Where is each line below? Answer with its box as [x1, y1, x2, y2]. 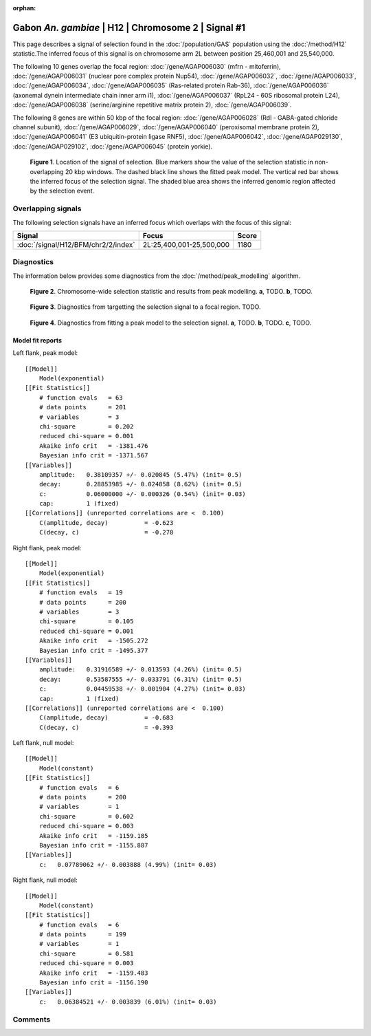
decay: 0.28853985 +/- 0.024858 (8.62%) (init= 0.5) [38, 480, 243, 488]
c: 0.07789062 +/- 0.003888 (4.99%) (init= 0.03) [38, 861, 217, 868]
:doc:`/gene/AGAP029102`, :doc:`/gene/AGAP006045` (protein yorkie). [12, 142, 213, 151]
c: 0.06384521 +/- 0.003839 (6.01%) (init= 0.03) [38, 997, 217, 1006]
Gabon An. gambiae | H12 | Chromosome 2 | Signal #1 [12, 21, 246, 34]
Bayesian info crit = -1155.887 [38, 841, 148, 849]
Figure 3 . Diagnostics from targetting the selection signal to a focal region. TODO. [30, 303, 261, 311]
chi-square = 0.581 [38, 949, 134, 958]
